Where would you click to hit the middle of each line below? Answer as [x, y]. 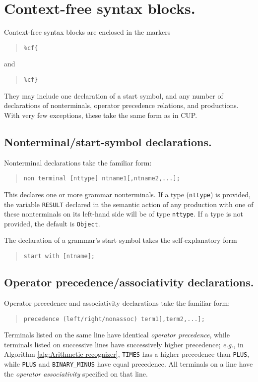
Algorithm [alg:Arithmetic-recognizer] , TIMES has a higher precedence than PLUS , [127, 354]
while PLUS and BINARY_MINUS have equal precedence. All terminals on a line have [129, 364]
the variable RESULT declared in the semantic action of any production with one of [129, 204]
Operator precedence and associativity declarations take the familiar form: [117, 302]
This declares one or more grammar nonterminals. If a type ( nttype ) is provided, [127, 194]
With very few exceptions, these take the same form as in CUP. [101, 115]
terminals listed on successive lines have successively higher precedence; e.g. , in [124, 344]
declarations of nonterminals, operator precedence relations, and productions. [121, 105]
